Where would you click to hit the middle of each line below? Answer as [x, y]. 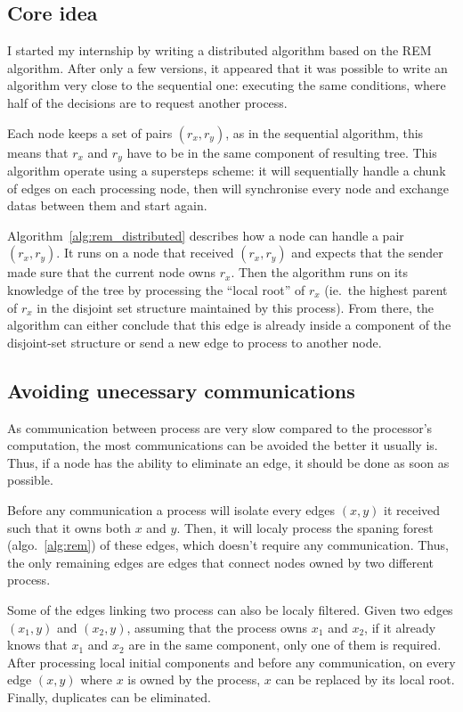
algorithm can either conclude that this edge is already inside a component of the [229, 325]
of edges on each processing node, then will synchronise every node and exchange [228, 188]
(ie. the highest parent [386, 290]
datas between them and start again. [107, 205]
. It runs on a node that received [145, 253]
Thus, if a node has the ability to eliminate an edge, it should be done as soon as [228, 462]
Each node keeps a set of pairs [90, 132]
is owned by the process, [194, 679]
